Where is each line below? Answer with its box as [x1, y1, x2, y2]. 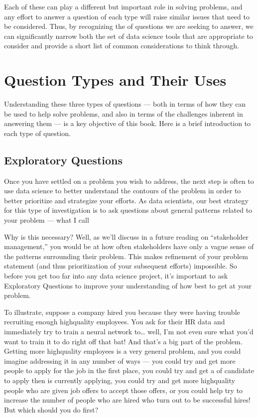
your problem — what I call [4, 215, 89, 225]
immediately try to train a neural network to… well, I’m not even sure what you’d [4, 326, 254, 336]
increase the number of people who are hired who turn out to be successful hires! [4, 395, 251, 405]
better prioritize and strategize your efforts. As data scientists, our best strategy [4, 195, 249, 205]
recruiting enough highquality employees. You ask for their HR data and [4, 316, 225, 327]
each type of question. [4, 128, 71, 138]
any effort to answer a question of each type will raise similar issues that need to [4, 11, 250, 21]
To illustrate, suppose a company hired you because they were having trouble [4, 306, 240, 317]
